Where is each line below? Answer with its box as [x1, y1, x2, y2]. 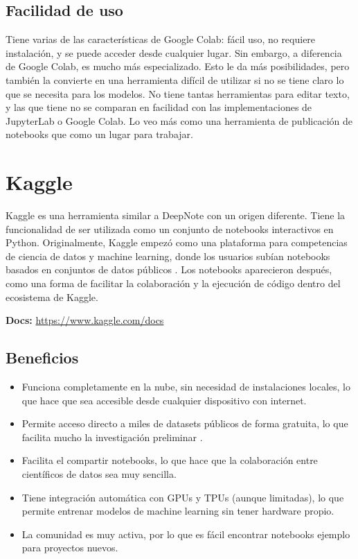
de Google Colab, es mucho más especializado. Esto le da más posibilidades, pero [6, 59, 350, 74]
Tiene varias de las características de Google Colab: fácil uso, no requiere [6, 32, 316, 46]
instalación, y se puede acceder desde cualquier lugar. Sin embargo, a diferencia [6, 45, 342, 60]
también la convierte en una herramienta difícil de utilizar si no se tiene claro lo [6, 72, 344, 87]
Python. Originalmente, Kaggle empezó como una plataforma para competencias [6, 235, 348, 250]
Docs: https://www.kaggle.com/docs [6, 313, 164, 327]
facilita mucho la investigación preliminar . [21, 429, 203, 444]
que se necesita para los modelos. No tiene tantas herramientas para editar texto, [6, 86, 350, 101]
